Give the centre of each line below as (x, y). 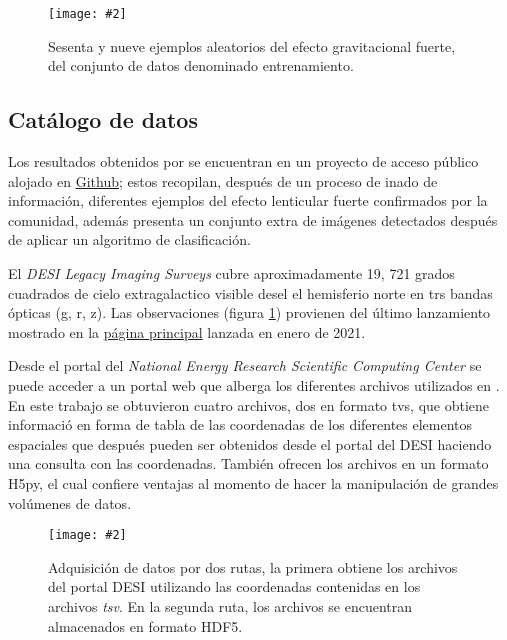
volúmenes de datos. (70, 502)
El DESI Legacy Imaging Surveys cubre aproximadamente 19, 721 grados (231, 273)
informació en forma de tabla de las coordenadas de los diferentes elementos (240, 424)
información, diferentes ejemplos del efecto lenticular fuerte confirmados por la (248, 200)
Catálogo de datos (103, 119)
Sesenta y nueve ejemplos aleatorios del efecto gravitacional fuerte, (252, 45)
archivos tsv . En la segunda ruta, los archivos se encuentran (230, 605)
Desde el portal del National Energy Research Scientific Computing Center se (245, 365)
